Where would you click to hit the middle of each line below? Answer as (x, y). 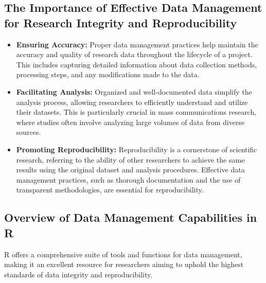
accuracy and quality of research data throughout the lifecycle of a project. (134, 54)
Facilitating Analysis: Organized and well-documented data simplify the (134, 91)
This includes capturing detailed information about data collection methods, (137, 64)
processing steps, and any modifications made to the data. (108, 74)
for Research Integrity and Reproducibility (121, 22)
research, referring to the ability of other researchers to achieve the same (130, 159)
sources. (29, 132)
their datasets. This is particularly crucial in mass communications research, (136, 112)
